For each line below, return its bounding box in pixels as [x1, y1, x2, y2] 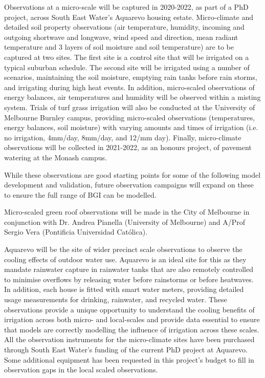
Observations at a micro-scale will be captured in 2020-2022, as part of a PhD [4, 2, 249, 12]
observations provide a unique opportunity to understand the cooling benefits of [4, 304, 255, 314]
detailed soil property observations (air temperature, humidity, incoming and [4, 22, 245, 32]
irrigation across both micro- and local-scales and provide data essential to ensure [4, 314, 260, 325]
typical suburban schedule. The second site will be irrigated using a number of [4, 61, 250, 72]
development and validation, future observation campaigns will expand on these [4, 179, 254, 190]
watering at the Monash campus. [4, 152, 107, 162]
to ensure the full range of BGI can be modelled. [4, 189, 157, 200]
